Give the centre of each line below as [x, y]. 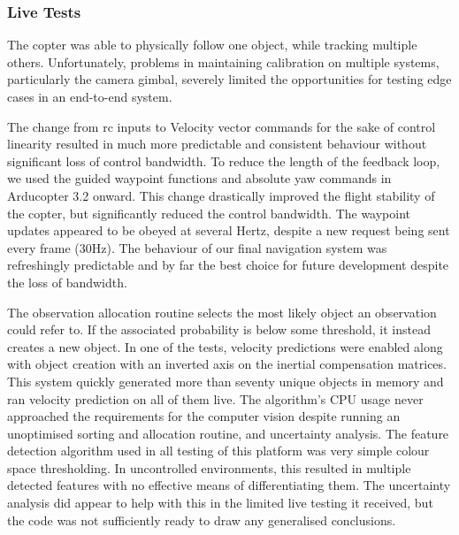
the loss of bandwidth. [67, 282]
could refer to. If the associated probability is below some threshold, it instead [219, 329]
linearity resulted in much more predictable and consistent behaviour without [217, 144]
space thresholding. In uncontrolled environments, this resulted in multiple [209, 467]
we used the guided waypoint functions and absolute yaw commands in [199, 178]
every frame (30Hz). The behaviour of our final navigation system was [197, 247]
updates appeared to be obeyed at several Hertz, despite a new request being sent [229, 230]
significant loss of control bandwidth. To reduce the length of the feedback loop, [224, 160]
